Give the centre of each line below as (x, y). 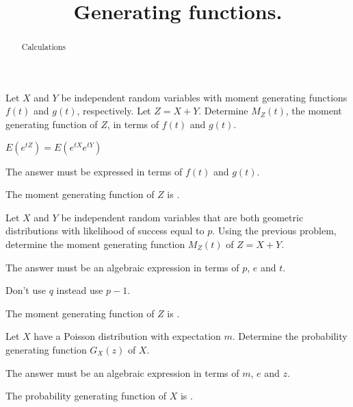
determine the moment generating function (95, 244)
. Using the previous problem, (274, 231)
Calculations (43, 47)
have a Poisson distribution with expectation (127, 336)
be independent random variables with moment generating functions (204, 97)
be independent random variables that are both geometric (182, 217)
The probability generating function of (86, 396)
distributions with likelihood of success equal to (105, 231)
